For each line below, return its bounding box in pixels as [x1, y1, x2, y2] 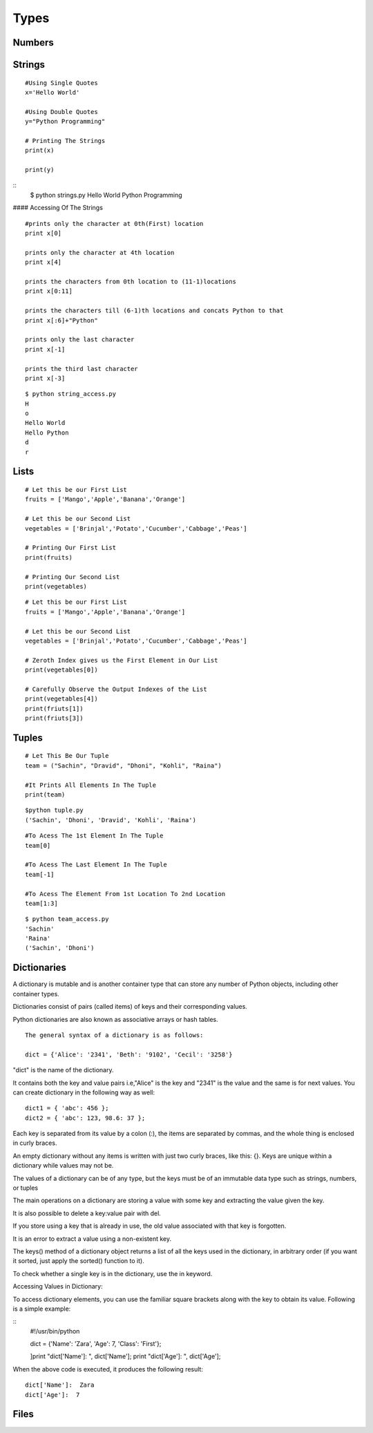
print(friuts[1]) [25, 705, 84, 712]
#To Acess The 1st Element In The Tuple [25, 832, 164, 839]
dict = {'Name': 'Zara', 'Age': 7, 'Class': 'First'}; [30, 1340, 162, 1348]
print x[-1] [25, 345, 66, 353]
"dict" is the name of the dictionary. [12, 1066, 114, 1074]
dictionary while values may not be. [12, 1161, 114, 1170]
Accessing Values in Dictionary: [12, 1282, 103, 1291]
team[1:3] [25, 899, 58, 907]
